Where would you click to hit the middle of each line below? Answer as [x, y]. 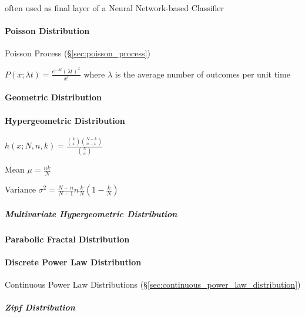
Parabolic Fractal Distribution [67, 239]
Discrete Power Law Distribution [73, 262]
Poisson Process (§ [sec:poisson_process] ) [78, 53]
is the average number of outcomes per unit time [202, 74]
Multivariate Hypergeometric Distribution [91, 213]
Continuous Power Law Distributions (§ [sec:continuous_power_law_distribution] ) [153, 284]
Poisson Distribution [47, 31]
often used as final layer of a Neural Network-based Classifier [115, 8]
